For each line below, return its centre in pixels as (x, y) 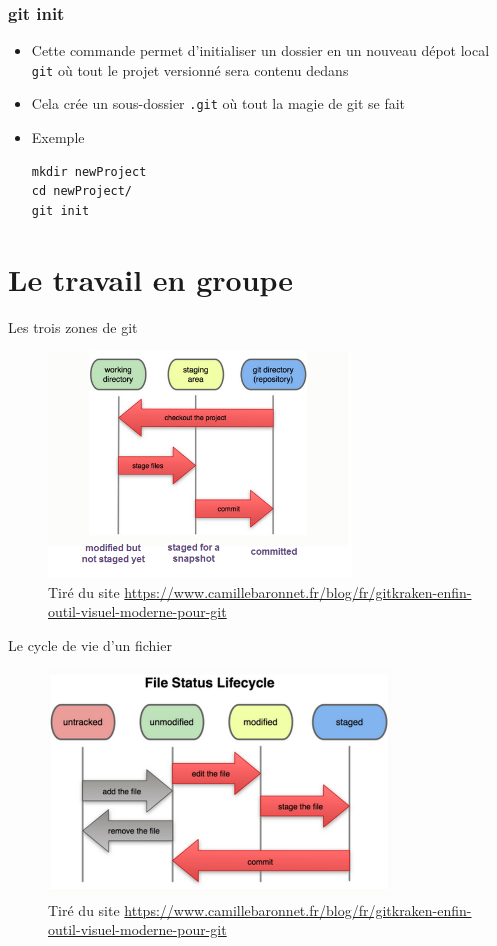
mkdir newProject (89, 171)
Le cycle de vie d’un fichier (90, 644)
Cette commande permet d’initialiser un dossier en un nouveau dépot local (260, 50)
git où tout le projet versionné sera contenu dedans (190, 69)
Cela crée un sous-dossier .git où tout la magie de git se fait (218, 103)
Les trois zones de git (73, 326)
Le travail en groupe (151, 278)
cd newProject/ (82, 191)
